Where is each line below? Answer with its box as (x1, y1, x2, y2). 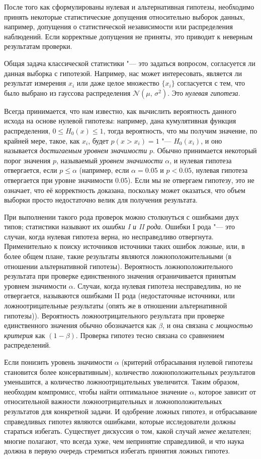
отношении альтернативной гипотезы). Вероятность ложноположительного (4, 260, 233, 271)
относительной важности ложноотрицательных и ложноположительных (4, 396, 222, 407)
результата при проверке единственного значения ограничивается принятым (4, 271, 236, 281)
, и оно (201, 135, 222, 146)
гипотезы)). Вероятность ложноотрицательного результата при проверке (4, 310, 225, 320)
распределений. (4, 340, 51, 350)
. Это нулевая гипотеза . (167, 87, 240, 98)
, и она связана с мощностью (162, 320, 253, 331)
